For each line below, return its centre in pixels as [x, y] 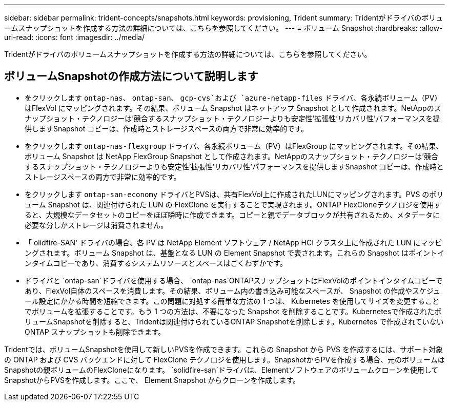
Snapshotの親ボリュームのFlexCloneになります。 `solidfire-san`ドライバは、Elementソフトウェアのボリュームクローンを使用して [221, 370]
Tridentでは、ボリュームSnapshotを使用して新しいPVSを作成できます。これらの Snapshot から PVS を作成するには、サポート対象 [223, 349]
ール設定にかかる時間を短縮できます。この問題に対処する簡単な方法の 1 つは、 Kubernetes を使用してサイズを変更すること [232, 301]
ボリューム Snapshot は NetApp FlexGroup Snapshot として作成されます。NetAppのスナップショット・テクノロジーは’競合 [231, 156]
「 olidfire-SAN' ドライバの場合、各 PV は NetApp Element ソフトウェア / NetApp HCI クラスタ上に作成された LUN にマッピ [233, 242]
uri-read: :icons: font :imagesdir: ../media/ [74, 37]
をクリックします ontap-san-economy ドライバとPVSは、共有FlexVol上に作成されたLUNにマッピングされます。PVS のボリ [234, 194]
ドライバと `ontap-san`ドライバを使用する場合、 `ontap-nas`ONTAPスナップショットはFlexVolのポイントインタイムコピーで [234, 280]
